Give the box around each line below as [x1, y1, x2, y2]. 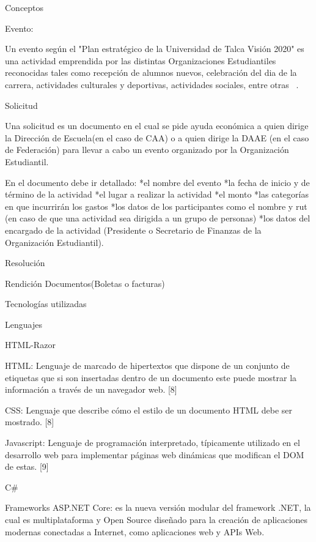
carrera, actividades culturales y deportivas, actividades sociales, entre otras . [5, 78, 299, 91]
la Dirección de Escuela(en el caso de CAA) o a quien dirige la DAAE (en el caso [5, 131, 309, 144]
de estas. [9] [5, 460, 49, 473]
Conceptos [5, 1, 44, 13]
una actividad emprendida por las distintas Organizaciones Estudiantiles [5, 54, 276, 67]
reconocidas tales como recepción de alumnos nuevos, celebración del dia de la [5, 66, 297, 79]
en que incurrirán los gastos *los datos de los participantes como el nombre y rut [5, 199, 307, 212]
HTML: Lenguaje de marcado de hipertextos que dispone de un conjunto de [5, 359, 290, 372]
